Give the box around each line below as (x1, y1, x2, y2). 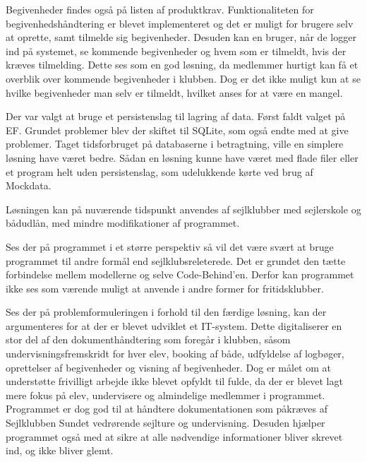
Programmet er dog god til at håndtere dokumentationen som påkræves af (6, 401, 327, 416)
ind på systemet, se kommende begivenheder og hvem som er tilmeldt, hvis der (6, 43, 347, 58)
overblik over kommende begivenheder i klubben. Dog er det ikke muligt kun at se (6, 71, 361, 85)
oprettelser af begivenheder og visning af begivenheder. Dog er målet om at (6, 360, 331, 374)
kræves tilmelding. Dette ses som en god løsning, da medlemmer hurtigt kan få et (6, 57, 359, 72)
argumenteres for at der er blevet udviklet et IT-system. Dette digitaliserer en (6, 318, 342, 333)
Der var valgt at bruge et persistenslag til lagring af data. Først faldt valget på (6, 109, 346, 124)
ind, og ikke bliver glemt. (6, 443, 114, 458)
